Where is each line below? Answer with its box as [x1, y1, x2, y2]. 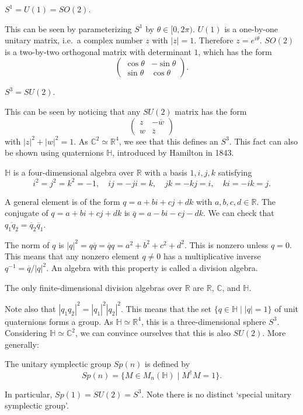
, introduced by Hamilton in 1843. [112, 146, 234, 159]
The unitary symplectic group [5, 358, 112, 370]
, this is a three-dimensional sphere [141, 315, 266, 327]
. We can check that [203, 207, 274, 219]
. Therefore [194, 34, 234, 46]
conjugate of [5, 207, 48, 219]
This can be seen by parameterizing [5, 22, 132, 35]
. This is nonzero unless [184, 238, 269, 251]
